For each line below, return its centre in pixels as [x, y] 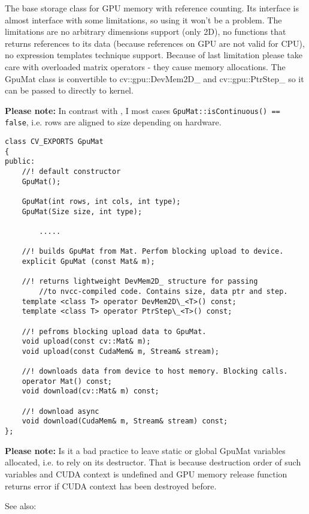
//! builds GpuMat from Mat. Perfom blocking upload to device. [153, 252]
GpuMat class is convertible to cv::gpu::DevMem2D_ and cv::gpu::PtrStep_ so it [154, 78]
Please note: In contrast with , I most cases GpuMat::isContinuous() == [143, 110]
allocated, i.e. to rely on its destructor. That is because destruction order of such [153, 462]
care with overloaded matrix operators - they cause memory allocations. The [145, 66]
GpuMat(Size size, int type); [82, 211]
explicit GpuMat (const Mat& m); [88, 261]
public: [20, 162]
